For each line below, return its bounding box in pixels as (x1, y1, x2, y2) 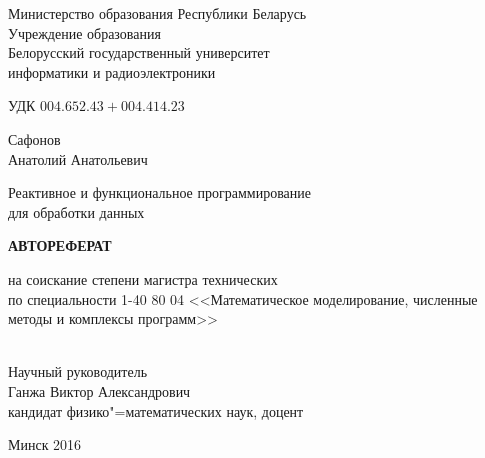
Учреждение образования (8, 22, 161, 43)
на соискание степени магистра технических (8, 268, 278, 289)
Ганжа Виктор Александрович (8, 380, 191, 401)
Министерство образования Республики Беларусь (8, 3, 307, 23)
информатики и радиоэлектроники (8, 61, 216, 82)
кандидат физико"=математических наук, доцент (8, 400, 304, 421)
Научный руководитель (8, 361, 148, 382)
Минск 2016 (8, 434, 82, 455)
